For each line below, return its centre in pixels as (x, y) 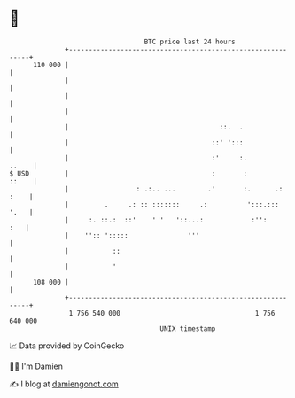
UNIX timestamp (188, 328)
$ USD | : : (128, 173)
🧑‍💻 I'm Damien (36, 366)
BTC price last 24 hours (190, 42)
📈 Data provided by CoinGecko (67, 346)
